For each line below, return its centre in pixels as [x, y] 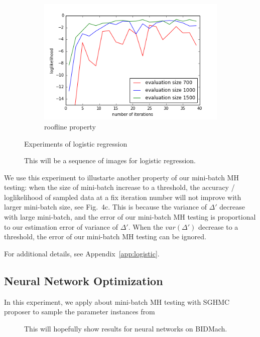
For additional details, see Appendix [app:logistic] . [82, 253]
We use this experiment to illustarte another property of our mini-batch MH [121, 177]
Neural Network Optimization [84, 280]
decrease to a [218, 226]
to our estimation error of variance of [61, 226]
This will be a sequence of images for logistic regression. [110, 160]
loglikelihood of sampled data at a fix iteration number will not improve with [123, 197]
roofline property [70, 126]
